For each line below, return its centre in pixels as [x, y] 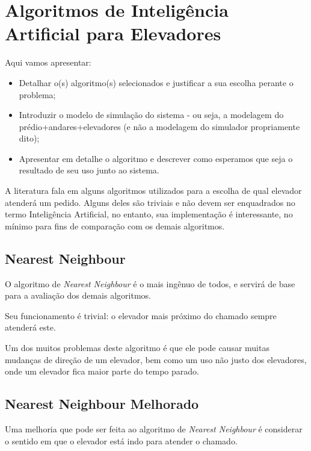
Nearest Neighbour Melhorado [102, 404]
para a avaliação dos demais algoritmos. [78, 295]
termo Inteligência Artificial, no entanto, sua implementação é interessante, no [149, 214]
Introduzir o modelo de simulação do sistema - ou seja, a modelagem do [151, 115]
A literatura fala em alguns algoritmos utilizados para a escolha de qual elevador [153, 191]
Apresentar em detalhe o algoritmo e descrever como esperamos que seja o [156, 158]
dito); [29, 138]
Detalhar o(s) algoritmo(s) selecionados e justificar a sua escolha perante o [156, 82]
